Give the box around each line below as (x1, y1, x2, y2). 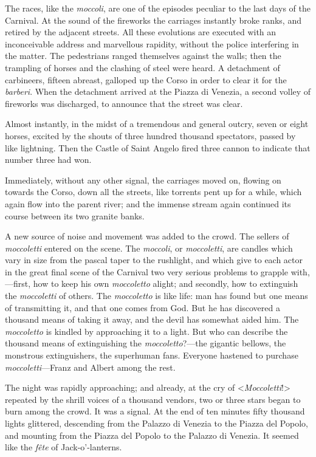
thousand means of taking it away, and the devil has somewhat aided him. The (5, 313, 299, 326)
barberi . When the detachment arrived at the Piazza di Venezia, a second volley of (5, 85, 311, 98)
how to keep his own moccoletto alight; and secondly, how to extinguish (33, 277, 298, 290)
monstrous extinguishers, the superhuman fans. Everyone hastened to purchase (5, 349, 298, 362)
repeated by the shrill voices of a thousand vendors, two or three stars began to (5, 393, 301, 405)
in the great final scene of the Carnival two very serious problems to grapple (5, 265, 289, 278)
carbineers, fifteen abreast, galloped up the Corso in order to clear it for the (5, 73, 287, 86)
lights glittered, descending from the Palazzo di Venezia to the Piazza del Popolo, (5, 417, 308, 429)
